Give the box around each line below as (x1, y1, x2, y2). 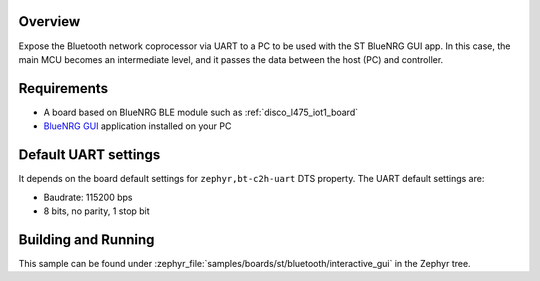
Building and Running (18, 231, 155, 248)
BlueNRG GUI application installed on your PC (43, 120, 232, 132)
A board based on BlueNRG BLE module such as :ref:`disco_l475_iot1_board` (43, 106, 359, 118)
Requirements (18, 80, 109, 97)
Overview (18, 13, 81, 30)
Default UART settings (18, 146, 161, 164)
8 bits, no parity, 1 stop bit (43, 205, 150, 217)
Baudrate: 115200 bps (43, 191, 133, 203)
